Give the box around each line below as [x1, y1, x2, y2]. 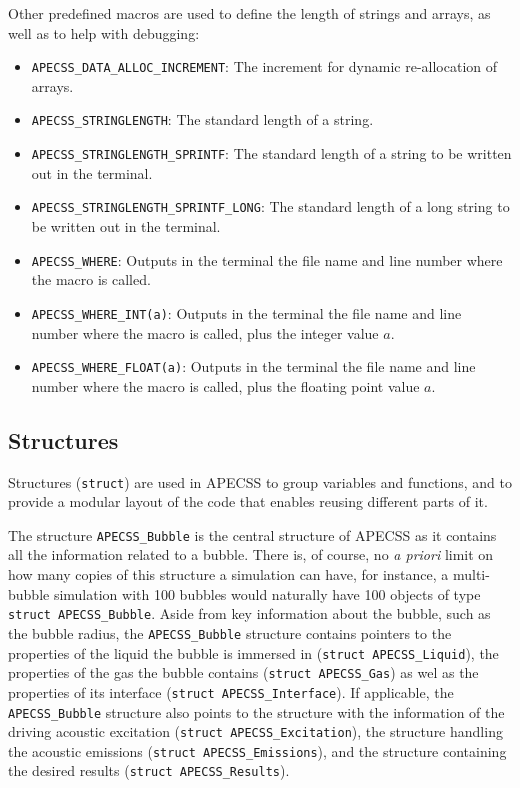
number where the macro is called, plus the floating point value [31, 375, 420, 396]
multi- [452, 564, 490, 585]
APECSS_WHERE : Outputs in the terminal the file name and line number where [31, 249, 503, 270]
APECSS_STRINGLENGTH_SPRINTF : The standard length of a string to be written [31, 143, 512, 164]
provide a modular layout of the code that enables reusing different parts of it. [8, 491, 488, 512]
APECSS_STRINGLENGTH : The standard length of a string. [31, 109, 374, 130]
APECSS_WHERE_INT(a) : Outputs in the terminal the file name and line [31, 302, 462, 323]
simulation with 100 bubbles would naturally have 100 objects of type [53, 583, 481, 604]
